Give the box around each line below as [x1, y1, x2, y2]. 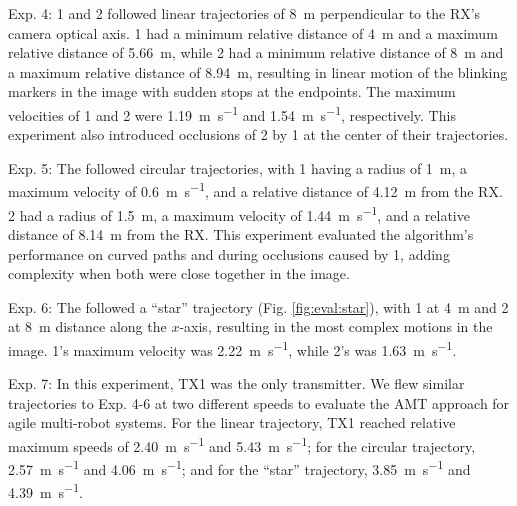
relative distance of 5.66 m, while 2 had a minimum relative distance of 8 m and [8, 42, 504, 63]
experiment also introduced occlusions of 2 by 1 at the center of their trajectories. [8, 124, 509, 145]
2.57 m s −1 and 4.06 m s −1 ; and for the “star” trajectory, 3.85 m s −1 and [8, 456, 471, 479]
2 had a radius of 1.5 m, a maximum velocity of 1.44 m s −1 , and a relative [8, 201, 470, 225]
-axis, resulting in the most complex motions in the [179, 316, 493, 337]
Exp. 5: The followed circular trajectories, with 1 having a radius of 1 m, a [8, 157, 468, 178]
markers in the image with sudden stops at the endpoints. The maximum [8, 81, 456, 102]
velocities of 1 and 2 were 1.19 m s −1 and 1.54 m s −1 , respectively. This [8, 101, 456, 125]
